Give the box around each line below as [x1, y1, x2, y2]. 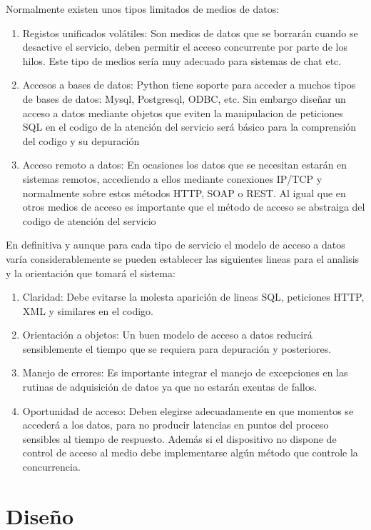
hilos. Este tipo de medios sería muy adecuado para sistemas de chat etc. [22, 53, 342, 68]
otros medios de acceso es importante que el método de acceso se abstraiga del [22, 199, 365, 214]
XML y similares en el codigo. [22, 303, 153, 318]
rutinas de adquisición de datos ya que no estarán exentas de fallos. [22, 379, 317, 394]
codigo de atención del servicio [22, 213, 156, 228]
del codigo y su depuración [22, 133, 140, 148]
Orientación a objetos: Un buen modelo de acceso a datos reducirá [22, 327, 312, 342]
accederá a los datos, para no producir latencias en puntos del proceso [22, 417, 329, 432]
